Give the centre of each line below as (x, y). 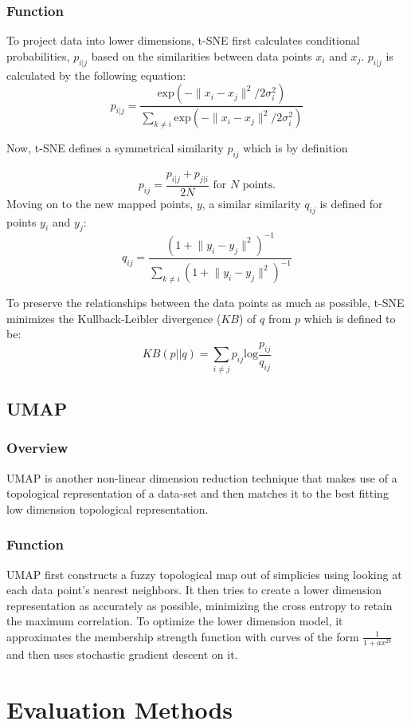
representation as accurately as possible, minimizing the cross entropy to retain (200, 605)
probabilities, (38, 55)
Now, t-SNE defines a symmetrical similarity (115, 148)
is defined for (351, 203)
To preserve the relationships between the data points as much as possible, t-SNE (205, 303)
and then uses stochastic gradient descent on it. (122, 654)
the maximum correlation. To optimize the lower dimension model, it (175, 621)
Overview (37, 448)
